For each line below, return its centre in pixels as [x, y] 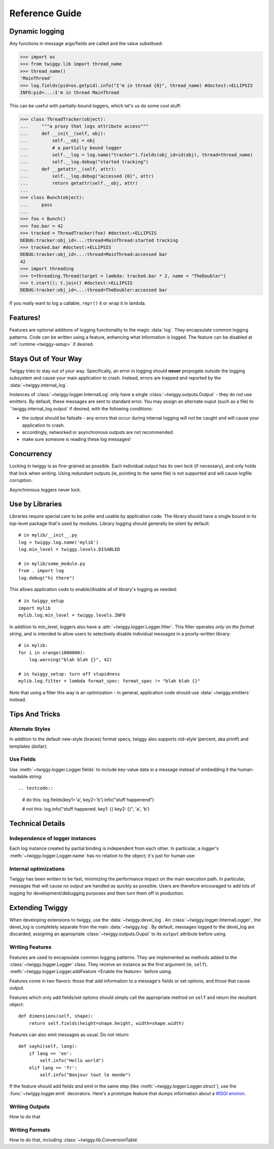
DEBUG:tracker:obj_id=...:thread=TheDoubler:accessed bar [94, 290]
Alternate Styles [30, 729]
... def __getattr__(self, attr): [68, 169]
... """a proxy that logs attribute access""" [84, 126]
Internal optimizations [37, 869]
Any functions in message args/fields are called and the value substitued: [86, 44]
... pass [36, 204]
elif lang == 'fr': [53, 1068]
